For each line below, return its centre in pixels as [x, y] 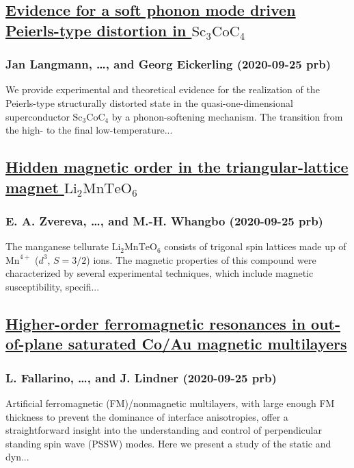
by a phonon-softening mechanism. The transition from [227, 116]
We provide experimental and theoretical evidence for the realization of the [163, 89]
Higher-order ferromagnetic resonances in [156, 323]
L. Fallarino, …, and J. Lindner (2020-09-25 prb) [141, 377]
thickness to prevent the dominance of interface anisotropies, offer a [147, 416]
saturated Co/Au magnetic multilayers [207, 344]
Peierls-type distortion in [96, 30]
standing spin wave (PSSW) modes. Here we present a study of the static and [168, 443]
